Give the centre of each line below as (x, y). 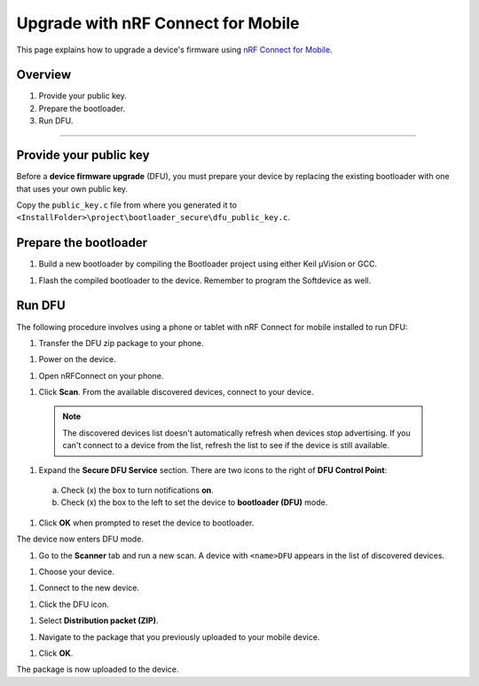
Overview (44, 75)
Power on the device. (78, 359)
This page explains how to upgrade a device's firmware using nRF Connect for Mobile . (174, 50)
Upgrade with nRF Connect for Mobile (158, 23)
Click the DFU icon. (74, 604)
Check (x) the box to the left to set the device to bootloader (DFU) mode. (194, 502)
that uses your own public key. (72, 189)
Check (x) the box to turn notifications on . (137, 490)
